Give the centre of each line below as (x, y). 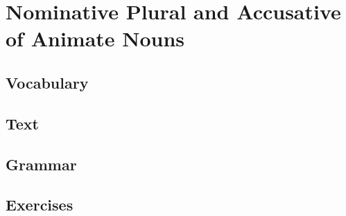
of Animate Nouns (95, 38)
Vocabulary (47, 82)
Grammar (41, 164)
